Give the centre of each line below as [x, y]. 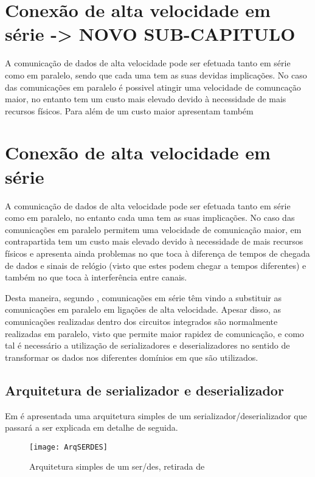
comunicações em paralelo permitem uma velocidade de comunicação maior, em [153, 229]
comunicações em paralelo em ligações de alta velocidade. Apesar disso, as [143, 309]
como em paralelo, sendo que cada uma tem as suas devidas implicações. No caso [156, 75]
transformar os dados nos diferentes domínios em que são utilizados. [132, 357]
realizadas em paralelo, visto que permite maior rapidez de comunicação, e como [154, 333]
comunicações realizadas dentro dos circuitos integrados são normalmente [141, 321]
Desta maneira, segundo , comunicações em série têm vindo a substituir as [144, 297]
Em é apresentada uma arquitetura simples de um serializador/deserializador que [156, 415]
